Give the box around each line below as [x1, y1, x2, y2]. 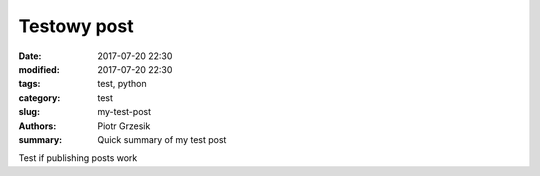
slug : [18, 106, 40, 118]
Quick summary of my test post [97, 133, 227, 145]
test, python [97, 78, 147, 90]
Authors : [18, 120, 57, 132]
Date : [18, 50, 42, 62]
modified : [18, 63, 60, 75]
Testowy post [18, 15, 134, 37]
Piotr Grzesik [97, 120, 151, 132]
